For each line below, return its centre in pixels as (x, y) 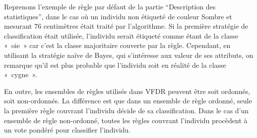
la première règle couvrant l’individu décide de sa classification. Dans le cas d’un (127, 110)
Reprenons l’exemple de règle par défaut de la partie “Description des (110, 6)
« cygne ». (21, 74)
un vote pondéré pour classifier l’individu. (67, 130)
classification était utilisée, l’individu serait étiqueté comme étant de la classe (121, 35)
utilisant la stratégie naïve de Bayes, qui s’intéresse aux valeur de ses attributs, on (129, 55)
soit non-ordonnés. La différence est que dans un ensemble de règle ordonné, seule (128, 101)
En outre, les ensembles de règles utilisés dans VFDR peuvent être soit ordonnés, (127, 91)
